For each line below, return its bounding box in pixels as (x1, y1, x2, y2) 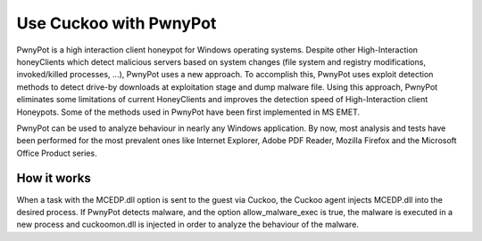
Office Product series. (16, 148, 97, 158)
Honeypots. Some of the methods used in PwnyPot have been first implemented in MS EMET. (16, 107, 361, 117)
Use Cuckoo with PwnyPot (16, 13, 217, 33)
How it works (16, 171, 91, 186)
